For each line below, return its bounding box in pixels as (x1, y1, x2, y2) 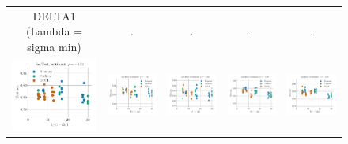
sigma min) (27, 38, 81, 54)
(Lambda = (26, 23, 83, 39)
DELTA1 (32, 7, 76, 24)
